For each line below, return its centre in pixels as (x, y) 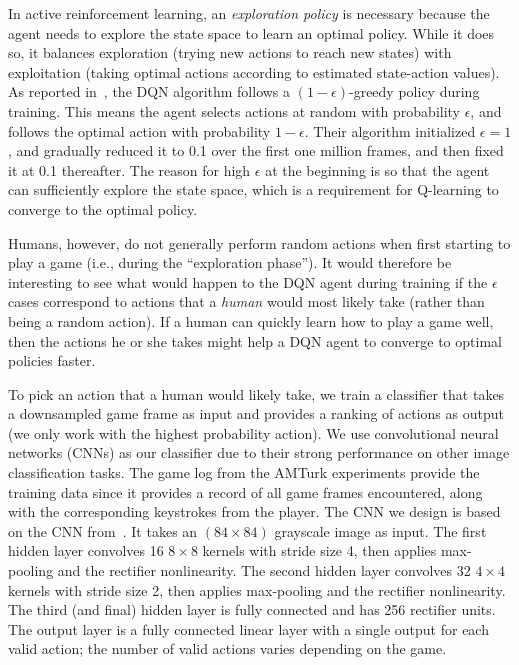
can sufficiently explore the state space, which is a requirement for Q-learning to (253, 189)
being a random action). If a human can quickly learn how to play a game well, (251, 320)
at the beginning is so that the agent (377, 169)
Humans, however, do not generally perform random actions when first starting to (259, 242)
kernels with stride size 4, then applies (319, 550)
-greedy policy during (414, 91)
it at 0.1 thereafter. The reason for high (129, 169)
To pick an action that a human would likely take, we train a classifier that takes (256, 393)
